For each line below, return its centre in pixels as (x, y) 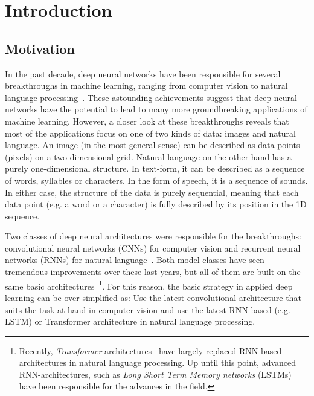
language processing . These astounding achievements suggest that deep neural (151, 97)
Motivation (40, 48)
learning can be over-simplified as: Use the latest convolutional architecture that (153, 297)
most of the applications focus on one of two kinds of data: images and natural (150, 133)
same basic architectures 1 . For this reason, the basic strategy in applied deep (149, 285)
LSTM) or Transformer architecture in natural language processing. (130, 321)
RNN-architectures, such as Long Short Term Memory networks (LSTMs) (155, 374)
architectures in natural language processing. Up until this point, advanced (158, 362)
